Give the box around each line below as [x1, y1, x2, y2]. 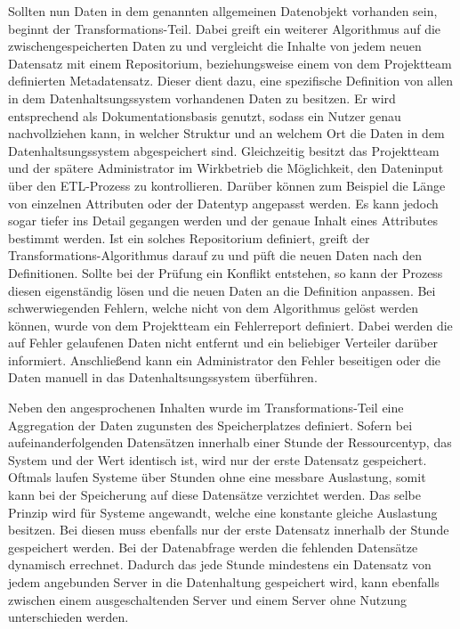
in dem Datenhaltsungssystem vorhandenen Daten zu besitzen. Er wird [8, 88, 396, 107]
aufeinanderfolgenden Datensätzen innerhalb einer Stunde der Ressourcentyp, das [8, 433, 452, 452]
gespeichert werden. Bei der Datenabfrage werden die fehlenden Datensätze [8, 537, 418, 556]
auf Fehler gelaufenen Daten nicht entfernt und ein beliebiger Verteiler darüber [8, 333, 438, 352]
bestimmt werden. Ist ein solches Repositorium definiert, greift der [8, 228, 370, 247]
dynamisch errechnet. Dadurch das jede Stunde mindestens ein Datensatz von [8, 555, 432, 574]
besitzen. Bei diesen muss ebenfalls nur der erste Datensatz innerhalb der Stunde [8, 520, 449, 539]
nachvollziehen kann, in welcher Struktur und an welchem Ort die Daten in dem [8, 124, 445, 143]
